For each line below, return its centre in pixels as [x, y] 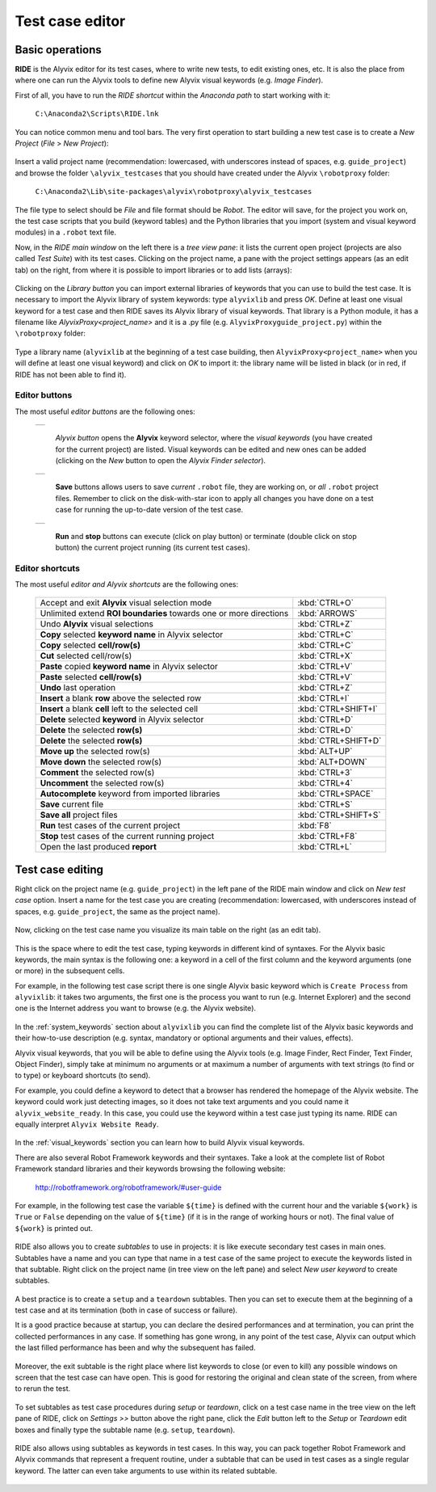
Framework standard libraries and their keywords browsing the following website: [150, 1169]
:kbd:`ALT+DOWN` [332, 762]
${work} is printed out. [54, 1228]
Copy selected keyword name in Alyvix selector [132, 634]
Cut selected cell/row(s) [86, 656]
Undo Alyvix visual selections [96, 624]
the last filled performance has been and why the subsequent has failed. [135, 1348]
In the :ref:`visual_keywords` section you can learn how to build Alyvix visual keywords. [160, 1143]
